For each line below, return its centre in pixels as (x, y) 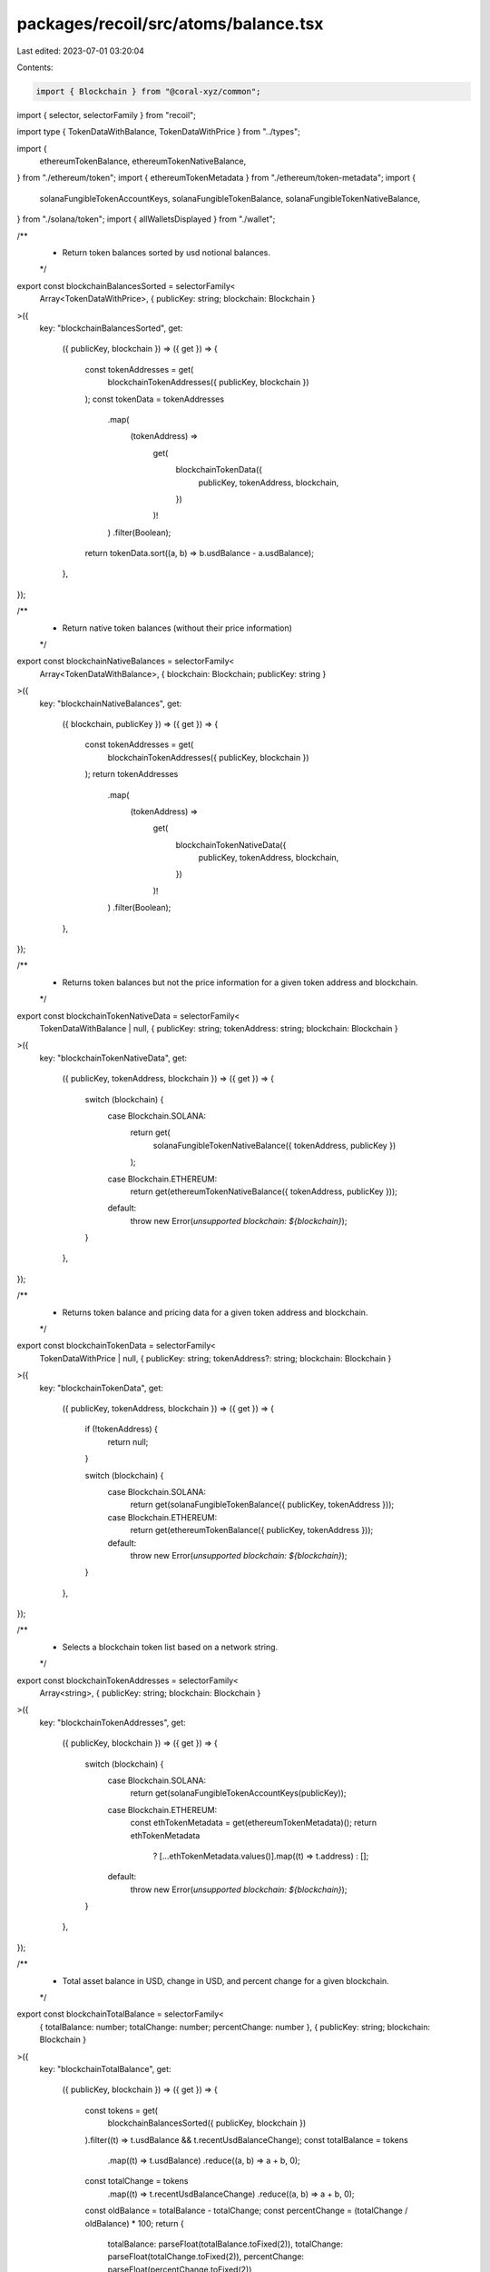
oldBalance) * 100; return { (135, 2223)
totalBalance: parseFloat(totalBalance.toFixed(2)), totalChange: (225, 2244)
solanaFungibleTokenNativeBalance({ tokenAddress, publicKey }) (274, 1145)
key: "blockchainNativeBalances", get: (111, 703)
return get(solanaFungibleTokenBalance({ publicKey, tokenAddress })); (262, 1505)
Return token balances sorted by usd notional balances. (167, 253)
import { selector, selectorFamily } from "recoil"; (107, 115)
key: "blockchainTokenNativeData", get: (113, 1058)
